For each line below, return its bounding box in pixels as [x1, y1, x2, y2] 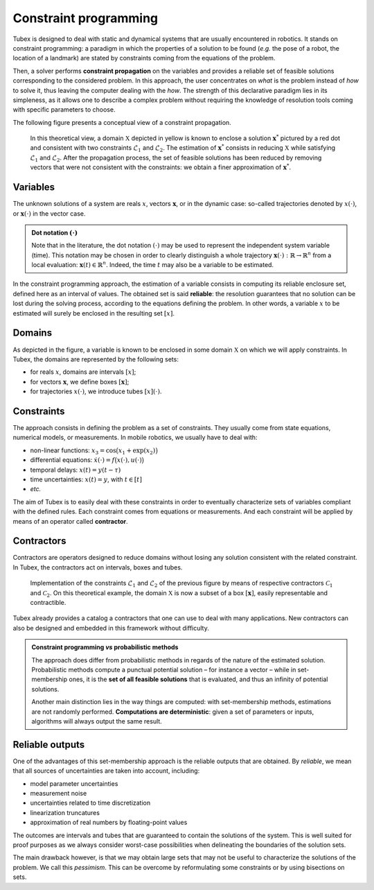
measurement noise [30, 789, 87, 797]
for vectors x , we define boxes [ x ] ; [30, 377, 130, 386]
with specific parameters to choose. [12, 105, 116, 114]
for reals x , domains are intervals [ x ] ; [30, 368, 136, 376]
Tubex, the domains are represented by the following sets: [12, 354, 179, 363]
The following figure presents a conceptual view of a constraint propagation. [12, 118, 231, 126]
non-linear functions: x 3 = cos [30, 446, 117, 456]
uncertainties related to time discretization [30, 798, 151, 807]
